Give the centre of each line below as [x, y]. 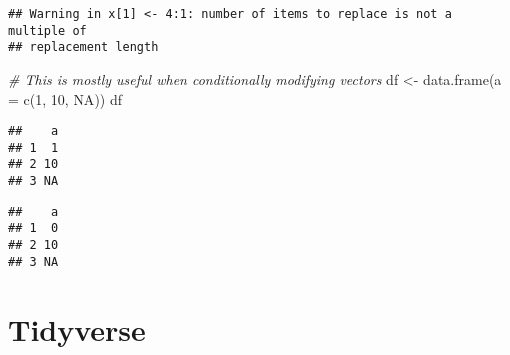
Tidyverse [77, 328]
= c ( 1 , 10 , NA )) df [65, 98]
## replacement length [83, 47]
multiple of [47, 30]
